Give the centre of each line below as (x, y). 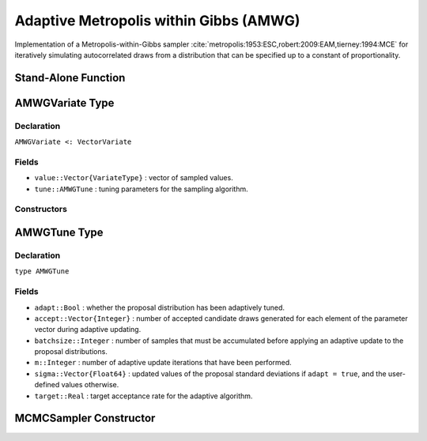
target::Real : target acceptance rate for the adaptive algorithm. (144, 396)
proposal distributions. (71, 352)
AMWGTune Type (59, 233)
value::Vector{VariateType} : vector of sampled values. (134, 178)
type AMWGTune (42, 271)
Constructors (41, 209)
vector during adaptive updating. (88, 330)
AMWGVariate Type (64, 103)
